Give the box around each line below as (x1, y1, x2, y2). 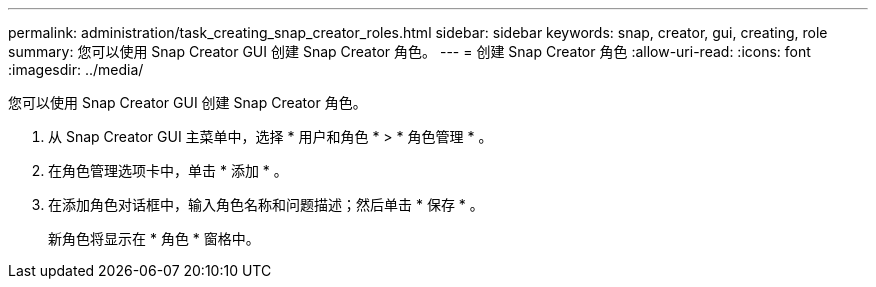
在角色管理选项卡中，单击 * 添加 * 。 (48, 162, 288, 179)
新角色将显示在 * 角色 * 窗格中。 (48, 230, 260, 247)
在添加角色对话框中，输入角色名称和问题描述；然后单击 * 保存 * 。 (48, 196, 484, 213)
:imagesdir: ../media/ (8, 61, 144, 78)
